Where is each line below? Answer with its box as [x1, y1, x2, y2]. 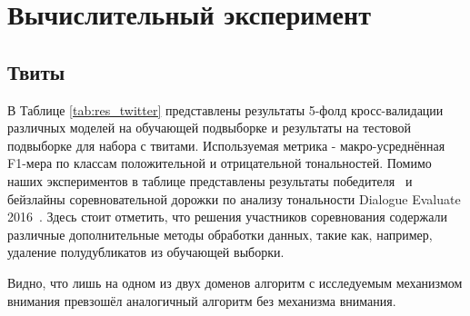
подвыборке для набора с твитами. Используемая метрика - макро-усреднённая [7, 135, 445, 154]
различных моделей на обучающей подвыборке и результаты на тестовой [7, 118, 411, 137]
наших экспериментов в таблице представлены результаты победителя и [7, 171, 413, 190]
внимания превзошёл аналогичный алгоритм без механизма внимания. [7, 291, 396, 310]
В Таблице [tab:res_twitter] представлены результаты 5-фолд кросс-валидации [7, 100, 444, 119]
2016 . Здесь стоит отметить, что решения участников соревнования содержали [7, 207, 448, 226]
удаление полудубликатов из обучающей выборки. [7, 242, 285, 262]
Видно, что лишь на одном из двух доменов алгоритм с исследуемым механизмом [7, 272, 463, 291]
